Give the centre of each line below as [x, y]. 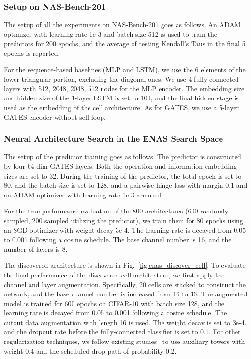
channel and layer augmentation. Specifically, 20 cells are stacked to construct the [125, 284]
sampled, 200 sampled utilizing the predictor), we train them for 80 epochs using [124, 220]
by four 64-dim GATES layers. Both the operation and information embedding [120, 166]
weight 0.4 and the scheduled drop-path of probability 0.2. [90, 351]
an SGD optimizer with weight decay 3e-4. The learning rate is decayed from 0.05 [125, 230]
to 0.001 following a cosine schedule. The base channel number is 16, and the [118, 239]
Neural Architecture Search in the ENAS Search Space [114, 139]
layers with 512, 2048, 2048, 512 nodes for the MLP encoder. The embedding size [124, 88]
